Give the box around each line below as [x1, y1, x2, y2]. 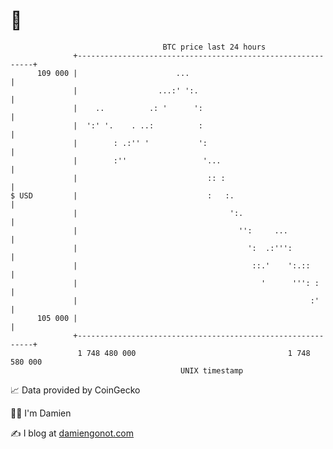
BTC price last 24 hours [162, 42, 267, 52]
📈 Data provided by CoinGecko [10, 384, 141, 396]
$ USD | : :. [10, 190, 235, 201]
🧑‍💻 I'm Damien [10, 407, 72, 419]
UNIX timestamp [180, 365, 244, 376]
